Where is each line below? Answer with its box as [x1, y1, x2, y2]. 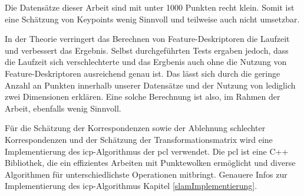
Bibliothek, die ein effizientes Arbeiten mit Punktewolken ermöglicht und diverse [5, 156, 296, 169]
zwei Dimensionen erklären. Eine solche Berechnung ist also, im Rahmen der [5, 90, 280, 103]
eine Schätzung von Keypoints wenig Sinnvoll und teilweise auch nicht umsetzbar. [5, 12, 300, 25]
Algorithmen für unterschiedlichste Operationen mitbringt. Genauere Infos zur [5, 168, 288, 180]
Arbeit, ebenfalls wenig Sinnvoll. [5, 102, 121, 114]
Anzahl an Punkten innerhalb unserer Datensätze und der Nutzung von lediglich [5, 79, 296, 91]
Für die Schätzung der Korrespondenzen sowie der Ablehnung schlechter [5, 122, 266, 134]
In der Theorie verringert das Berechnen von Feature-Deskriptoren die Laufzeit [5, 32, 290, 45]
